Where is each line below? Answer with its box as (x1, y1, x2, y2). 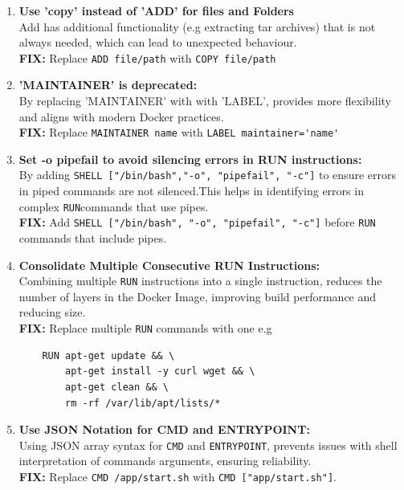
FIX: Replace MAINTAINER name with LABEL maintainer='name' (18, 124, 340, 141)
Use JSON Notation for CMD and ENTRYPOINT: (18, 421, 310, 438)
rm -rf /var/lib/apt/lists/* (65, 397, 221, 409)
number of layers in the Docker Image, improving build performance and (18, 288, 377, 304)
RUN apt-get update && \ (42, 349, 175, 361)
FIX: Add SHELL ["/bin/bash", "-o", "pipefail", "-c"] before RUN (18, 214, 376, 231)
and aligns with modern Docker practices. (18, 108, 224, 125)
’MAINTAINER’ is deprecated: (18, 76, 198, 93)
